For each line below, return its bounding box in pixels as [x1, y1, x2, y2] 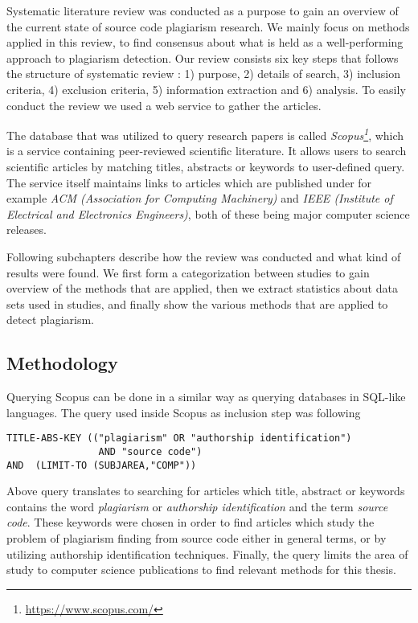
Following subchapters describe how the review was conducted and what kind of [6, 248, 401, 264]
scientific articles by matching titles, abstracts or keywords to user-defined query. [6, 158, 405, 174]
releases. [6, 221, 47, 238]
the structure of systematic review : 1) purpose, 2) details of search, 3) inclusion [6, 65, 400, 82]
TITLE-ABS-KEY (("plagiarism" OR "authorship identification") [6, 432, 352, 445]
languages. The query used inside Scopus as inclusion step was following [6, 404, 361, 420]
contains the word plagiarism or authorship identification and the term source [6, 498, 388, 514]
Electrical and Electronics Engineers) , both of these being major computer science [6, 205, 410, 222]
